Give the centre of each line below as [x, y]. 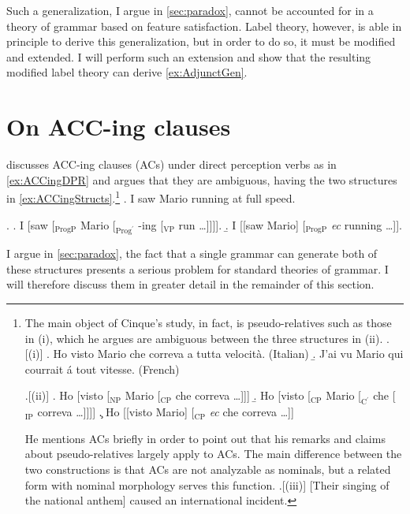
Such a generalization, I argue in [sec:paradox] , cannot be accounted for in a [190, 10]
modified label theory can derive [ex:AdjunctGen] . [127, 72]
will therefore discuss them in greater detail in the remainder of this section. [190, 284]
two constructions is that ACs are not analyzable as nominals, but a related [208, 469]
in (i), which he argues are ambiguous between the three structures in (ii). [204, 338]
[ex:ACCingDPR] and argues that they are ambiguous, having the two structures [202, 179]
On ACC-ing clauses [119, 127]
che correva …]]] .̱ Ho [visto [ [243, 395]
